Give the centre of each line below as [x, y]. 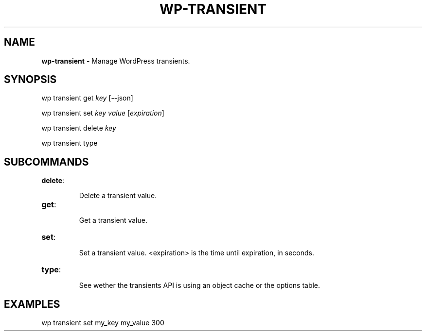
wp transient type [70, 143]
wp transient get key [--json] [87, 98]
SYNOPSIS [30, 80]
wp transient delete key [79, 128]
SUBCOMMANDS [46, 162]
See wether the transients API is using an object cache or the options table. [200, 285]
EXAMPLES [32, 304]
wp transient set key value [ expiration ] [103, 113]
